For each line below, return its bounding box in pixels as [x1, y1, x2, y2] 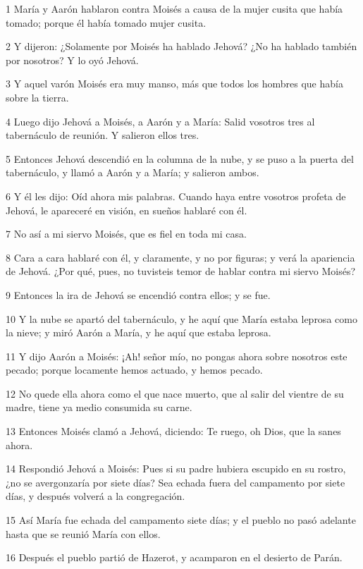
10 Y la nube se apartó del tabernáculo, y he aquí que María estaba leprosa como [6, 311, 357, 326]
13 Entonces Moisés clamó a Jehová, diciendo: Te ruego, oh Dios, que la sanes [6, 424, 341, 439]
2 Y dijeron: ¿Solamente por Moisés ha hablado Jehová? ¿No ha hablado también [6, 39, 357, 54]
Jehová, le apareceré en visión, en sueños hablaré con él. [6, 202, 247, 217]
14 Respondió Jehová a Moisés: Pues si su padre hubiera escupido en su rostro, [6, 461, 346, 476]
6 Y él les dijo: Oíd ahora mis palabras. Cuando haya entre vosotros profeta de [6, 188, 346, 203]
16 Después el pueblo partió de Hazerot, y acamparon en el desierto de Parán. [6, 550, 343, 565]
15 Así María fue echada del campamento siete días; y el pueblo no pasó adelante [6, 513, 356, 527]
